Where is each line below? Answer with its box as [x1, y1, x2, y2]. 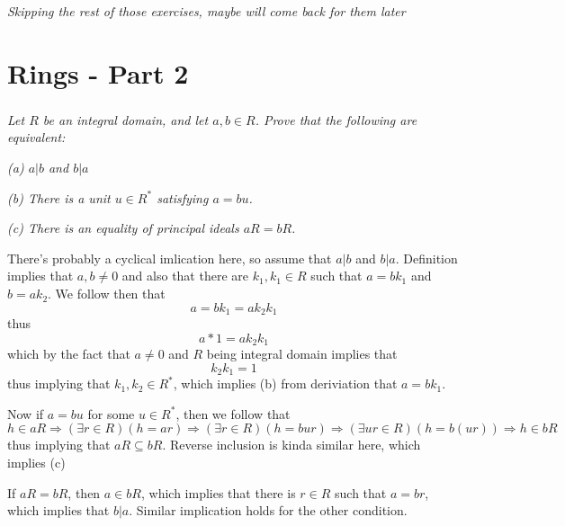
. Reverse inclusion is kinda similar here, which [162, 435, 421, 454]
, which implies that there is [140, 483, 296, 502]
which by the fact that [7, 344, 130, 363]
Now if [7, 404, 44, 423]
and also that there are [121, 266, 248, 285]
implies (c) [7, 452, 66, 471]
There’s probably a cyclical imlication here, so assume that [7, 248, 332, 267]
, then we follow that [175, 404, 291, 423]
